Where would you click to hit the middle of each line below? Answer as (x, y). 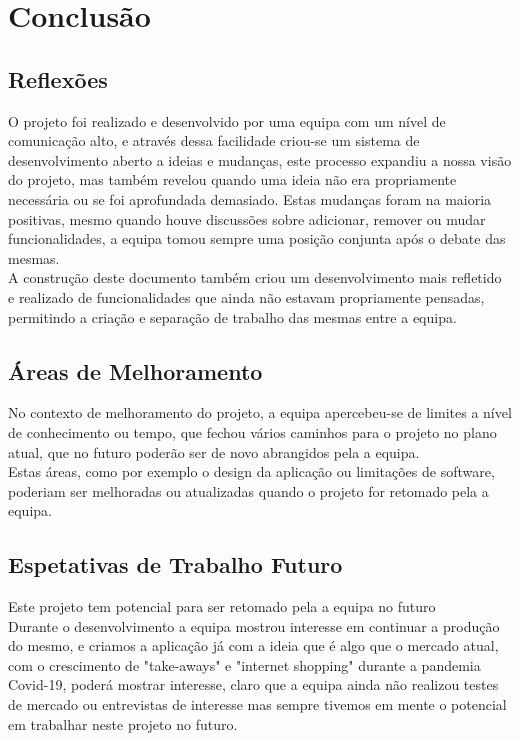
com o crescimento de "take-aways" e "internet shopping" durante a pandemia (244, 664)
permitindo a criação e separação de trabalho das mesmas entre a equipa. (232, 316)
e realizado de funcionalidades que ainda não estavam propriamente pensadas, (246, 296)
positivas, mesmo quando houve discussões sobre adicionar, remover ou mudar (247, 218)
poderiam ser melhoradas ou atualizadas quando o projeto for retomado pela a (248, 490)
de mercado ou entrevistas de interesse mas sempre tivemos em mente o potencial (257, 704)
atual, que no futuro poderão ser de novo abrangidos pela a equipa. (214, 451)
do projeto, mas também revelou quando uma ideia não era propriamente (232, 179)
